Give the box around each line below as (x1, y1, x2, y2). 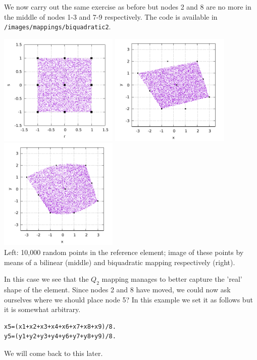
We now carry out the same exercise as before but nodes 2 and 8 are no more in (4, 2, 251, 12)
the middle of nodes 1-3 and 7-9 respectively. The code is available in (4, 11, 218, 22)
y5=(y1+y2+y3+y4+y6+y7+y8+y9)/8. (4, 333, 116, 340)
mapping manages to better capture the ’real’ (101, 274, 242, 284)
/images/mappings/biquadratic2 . (4, 21, 111, 32)
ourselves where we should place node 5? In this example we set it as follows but (4, 294, 253, 304)
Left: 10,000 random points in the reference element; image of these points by (4, 246, 244, 257)
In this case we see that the (4, 274, 89, 284)
